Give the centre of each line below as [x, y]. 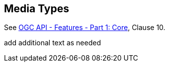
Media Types [37, 9]
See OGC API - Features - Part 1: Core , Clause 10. [85, 28]
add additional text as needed [52, 43]
